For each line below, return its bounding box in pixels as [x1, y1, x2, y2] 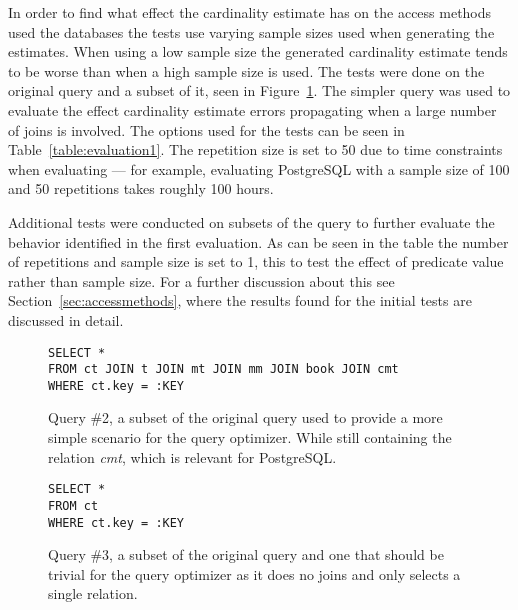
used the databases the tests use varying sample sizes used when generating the [8, 21, 495, 42]
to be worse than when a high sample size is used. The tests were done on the [8, 60, 485, 81]
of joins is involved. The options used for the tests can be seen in [8, 119, 405, 140]
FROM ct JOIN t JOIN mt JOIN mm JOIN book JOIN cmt [48, 362, 399, 377]
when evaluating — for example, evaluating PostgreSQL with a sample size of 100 [8, 158, 510, 179]
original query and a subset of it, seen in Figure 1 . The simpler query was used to [8, 80, 511, 101]
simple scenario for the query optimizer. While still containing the [48, 427, 452, 448]
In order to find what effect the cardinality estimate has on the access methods [8, 2, 492, 22]
